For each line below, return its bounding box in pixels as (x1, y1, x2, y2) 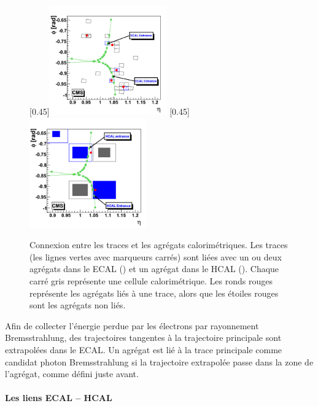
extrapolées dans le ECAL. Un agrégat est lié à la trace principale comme (5, 343, 282, 356)
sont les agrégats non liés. (29, 299, 126, 311)
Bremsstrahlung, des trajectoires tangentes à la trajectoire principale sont (5, 331, 282, 344)
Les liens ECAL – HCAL (5, 391, 112, 404)
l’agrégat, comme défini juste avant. (5, 367, 139, 380)
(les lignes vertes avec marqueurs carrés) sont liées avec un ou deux (29, 250, 282, 263)
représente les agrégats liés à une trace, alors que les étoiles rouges (29, 286, 279, 299)
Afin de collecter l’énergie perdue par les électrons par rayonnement (5, 319, 259, 332)
